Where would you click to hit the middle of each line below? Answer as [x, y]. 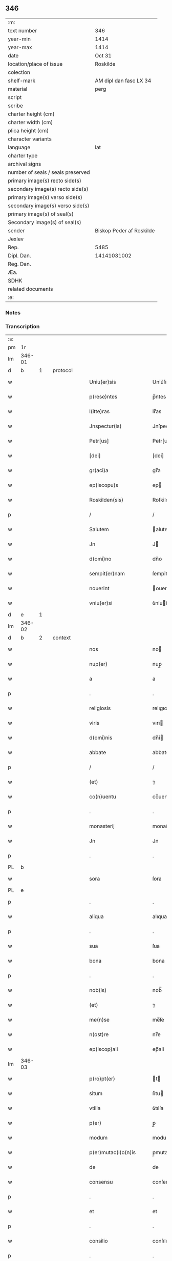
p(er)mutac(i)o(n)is [113, 1152]
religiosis [100, 708]
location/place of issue [35, 64]
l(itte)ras [100, 411]
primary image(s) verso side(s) [45, 197]
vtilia [95, 1108]
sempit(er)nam [107, 574]
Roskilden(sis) [106, 500]
